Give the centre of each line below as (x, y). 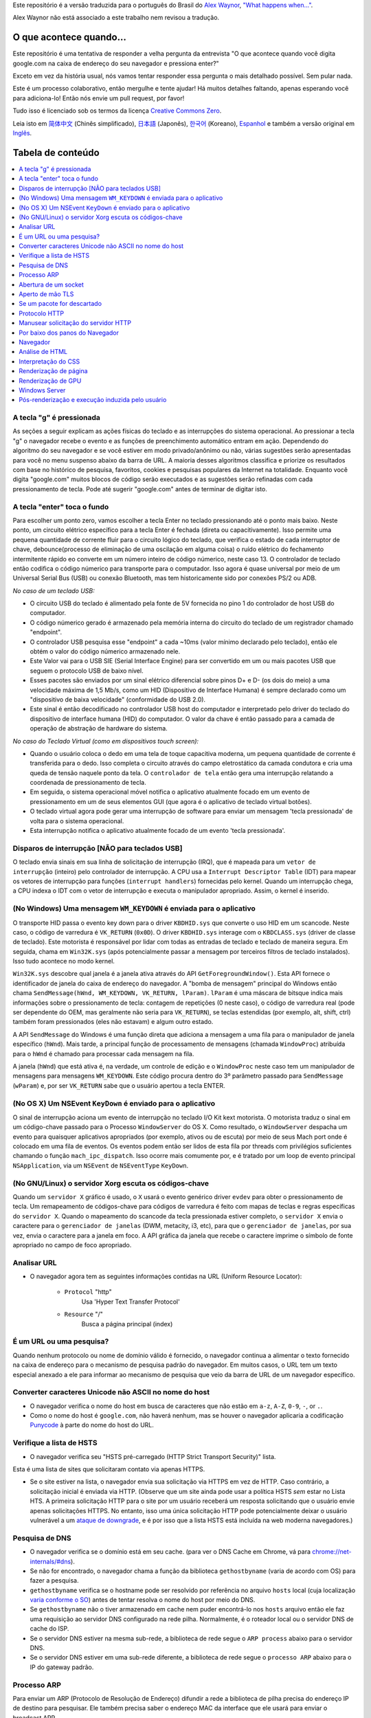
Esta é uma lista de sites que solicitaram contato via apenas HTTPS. (109, 1469)
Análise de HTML (43, 352)
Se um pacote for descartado (60, 304)
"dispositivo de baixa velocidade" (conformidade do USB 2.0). (118, 699)
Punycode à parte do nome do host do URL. (92, 1425)
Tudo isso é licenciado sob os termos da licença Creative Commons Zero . (117, 111)
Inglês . (22, 133)
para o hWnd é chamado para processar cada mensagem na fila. (103, 1053)
